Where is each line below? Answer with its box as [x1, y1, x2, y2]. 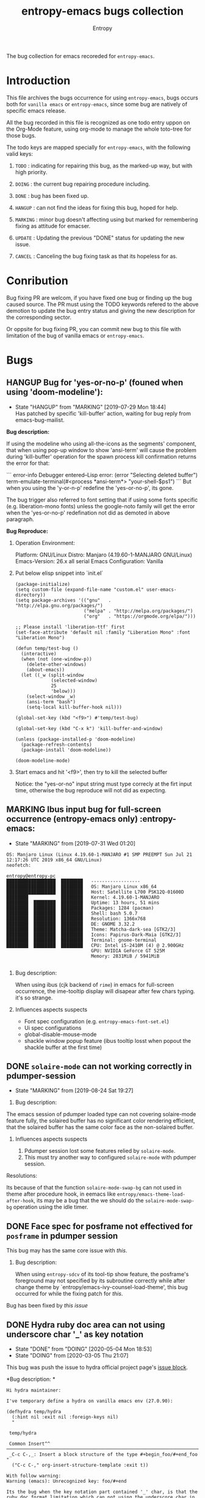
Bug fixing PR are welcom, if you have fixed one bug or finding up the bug [6, 294, 192, 301]
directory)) [15, 591, 46, 598]
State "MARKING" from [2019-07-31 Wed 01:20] [15, 839, 136, 847]
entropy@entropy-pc [6, 872, 56, 879]
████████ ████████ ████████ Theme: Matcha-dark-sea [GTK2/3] [6, 926, 176, 932]
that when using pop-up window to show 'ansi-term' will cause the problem [6, 446, 196, 453]
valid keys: [6, 150, 34, 157]
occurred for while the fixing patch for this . [15, 1290, 123, 1298]
